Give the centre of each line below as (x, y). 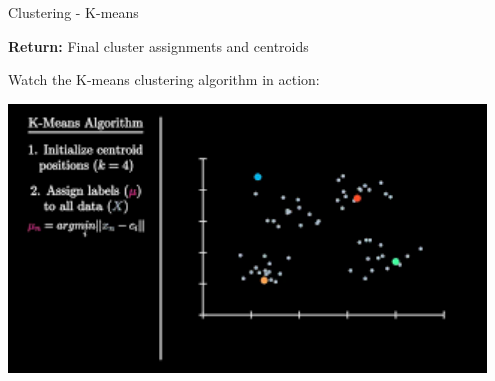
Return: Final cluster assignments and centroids (158, 45)
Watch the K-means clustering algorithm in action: (164, 79)
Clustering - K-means (73, 12)
